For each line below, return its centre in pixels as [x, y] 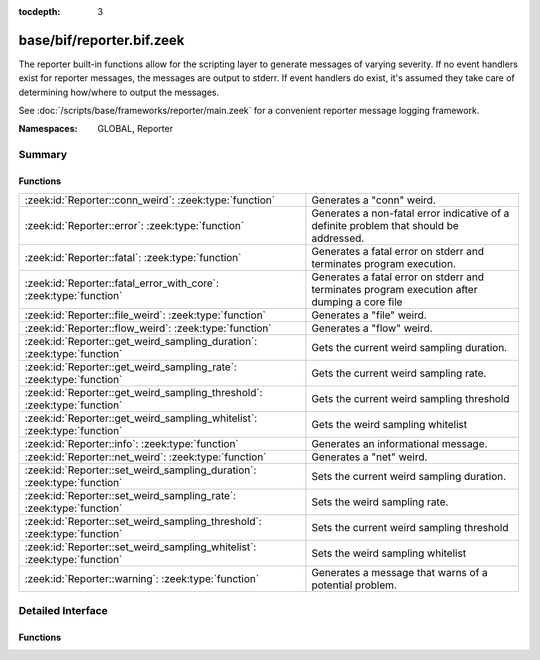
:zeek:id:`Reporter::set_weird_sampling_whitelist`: [140, 547]
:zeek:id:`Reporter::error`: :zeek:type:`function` [134, 226]
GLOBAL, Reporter [135, 129]
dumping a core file [357, 302]
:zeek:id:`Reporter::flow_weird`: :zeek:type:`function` [148, 328]
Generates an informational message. [399, 444]
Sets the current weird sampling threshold [410, 528]
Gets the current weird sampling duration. [409, 348]
